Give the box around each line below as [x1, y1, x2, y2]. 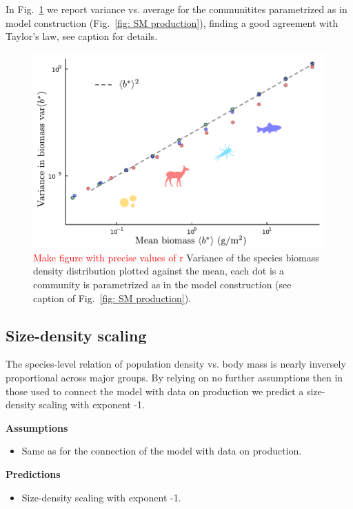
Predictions [6, 467, 61, 481]
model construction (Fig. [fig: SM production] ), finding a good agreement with [6, 15, 339, 30]
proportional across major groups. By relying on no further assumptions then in [6, 370, 343, 385]
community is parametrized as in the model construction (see [33, 277, 292, 292]
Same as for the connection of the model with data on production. [21, 443, 302, 458]
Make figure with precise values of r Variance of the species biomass [33, 250, 319, 264]
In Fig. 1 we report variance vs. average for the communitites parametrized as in [6, 2, 347, 16]
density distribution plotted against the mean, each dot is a [33, 263, 284, 278]
